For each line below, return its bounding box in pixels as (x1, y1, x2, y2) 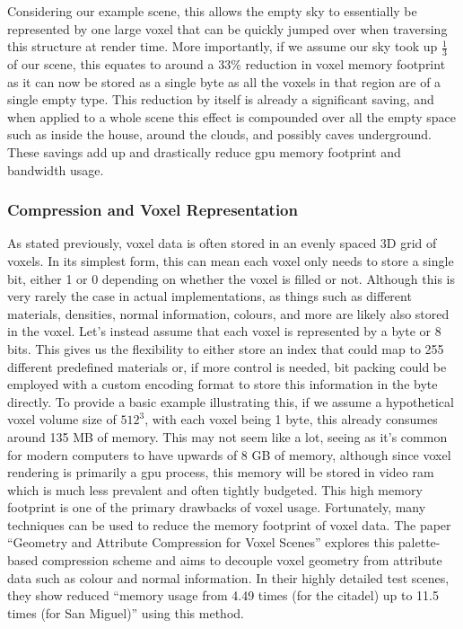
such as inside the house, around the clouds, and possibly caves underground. (7, 125, 432, 144)
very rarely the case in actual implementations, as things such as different (7, 287, 412, 306)
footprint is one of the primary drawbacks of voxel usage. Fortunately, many (7, 498, 426, 517)
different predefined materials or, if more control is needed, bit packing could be (7, 357, 447, 376)
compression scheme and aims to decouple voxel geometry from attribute (41, 551, 442, 570)
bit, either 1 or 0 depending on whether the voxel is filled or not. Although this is (7, 269, 455, 288)
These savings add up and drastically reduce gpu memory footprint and (7, 142, 401, 161)
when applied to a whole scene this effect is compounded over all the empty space (7, 107, 456, 126)
